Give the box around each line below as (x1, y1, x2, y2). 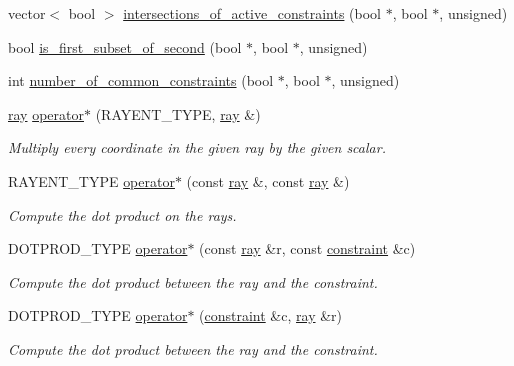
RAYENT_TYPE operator (8, 170, 175, 191)
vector (8, 3, 46, 23)
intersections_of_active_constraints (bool (123, 3, 382, 23)
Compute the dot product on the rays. (8, 204, 237, 225)
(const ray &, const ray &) (186, 170, 350, 191)
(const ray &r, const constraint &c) (199, 238, 416, 259)
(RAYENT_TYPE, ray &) (95, 103, 261, 124)
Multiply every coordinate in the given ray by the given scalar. (8, 137, 386, 158)
